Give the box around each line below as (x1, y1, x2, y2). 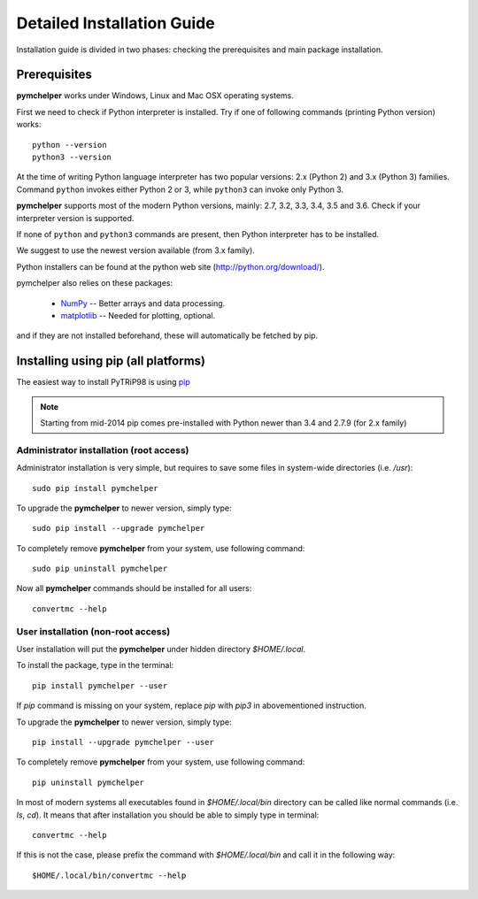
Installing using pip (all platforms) (16, 354, 206, 369)
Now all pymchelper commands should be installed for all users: (16, 583, 252, 594)
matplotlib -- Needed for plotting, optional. (60, 310, 216, 320)
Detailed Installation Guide (16, 13, 216, 33)
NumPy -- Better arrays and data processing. (60, 297, 226, 309)
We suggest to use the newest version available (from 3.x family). (16, 245, 256, 256)
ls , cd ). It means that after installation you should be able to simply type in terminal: (16, 810, 320, 820)
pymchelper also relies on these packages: (16, 278, 173, 288)
